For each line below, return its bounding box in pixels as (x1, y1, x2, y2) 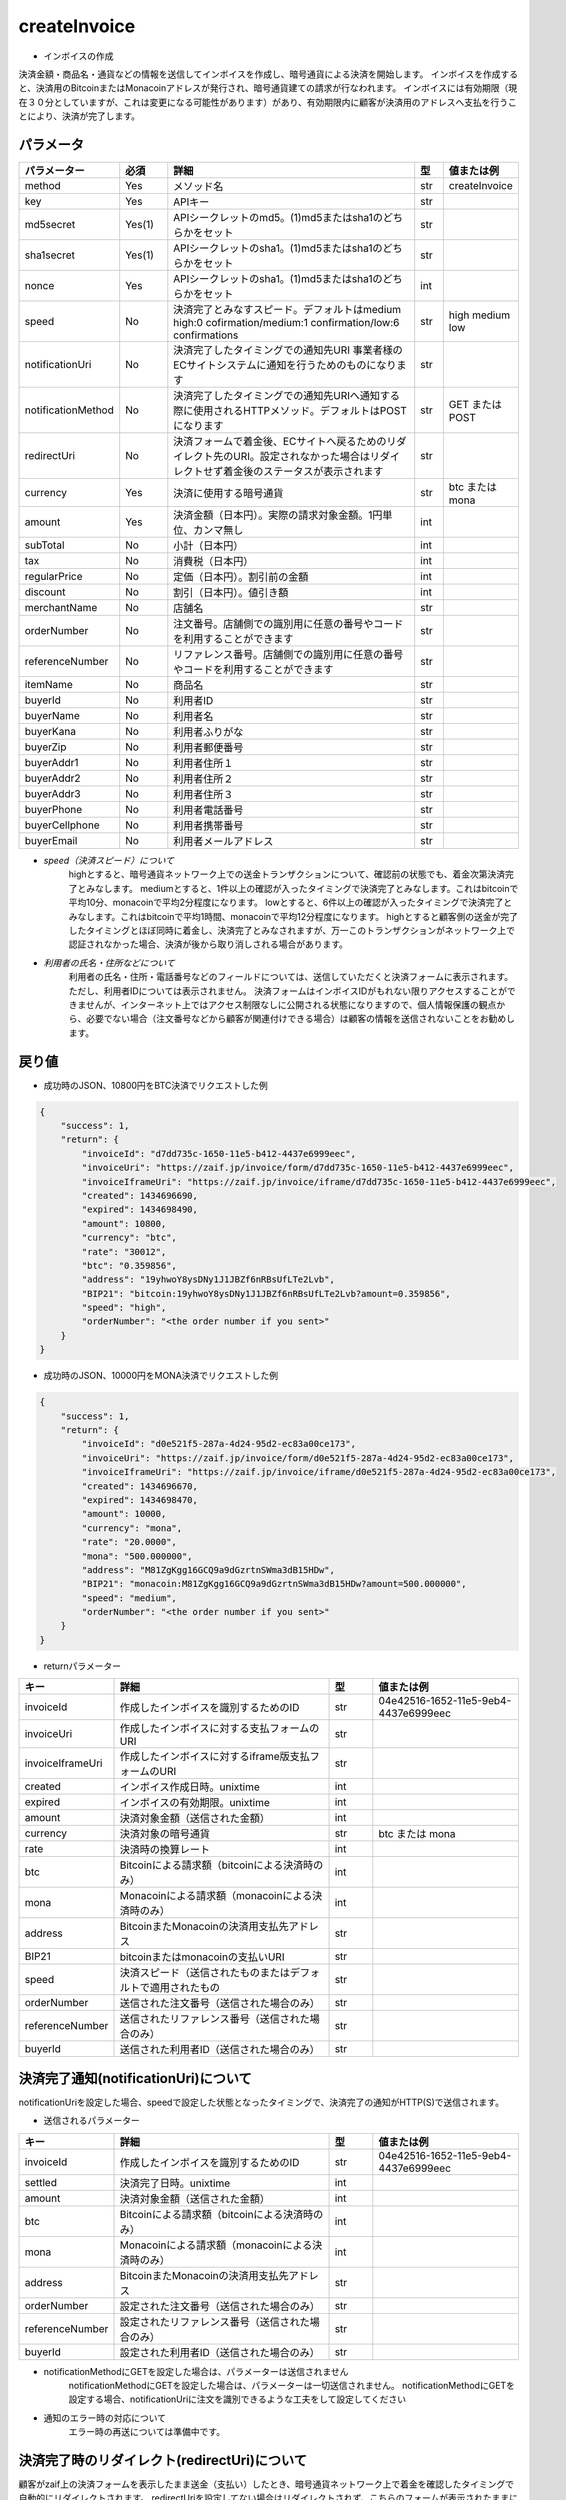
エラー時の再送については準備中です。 (68, 2426, 225, 2438)
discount (24, 585, 66, 599)
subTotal (24, 538, 65, 552)
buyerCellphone (24, 818, 100, 832)
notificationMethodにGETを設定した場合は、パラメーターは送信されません (43, 2365, 349, 2377)
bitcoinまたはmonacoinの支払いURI (119, 1950, 285, 1964)
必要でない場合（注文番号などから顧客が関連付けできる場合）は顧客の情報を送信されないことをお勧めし (85, 1013, 515, 1025)
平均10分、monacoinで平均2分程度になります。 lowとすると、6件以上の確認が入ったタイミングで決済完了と (68, 896, 513, 909)
